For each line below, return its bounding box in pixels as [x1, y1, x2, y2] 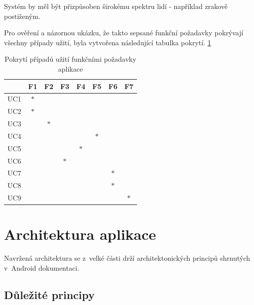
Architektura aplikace [4, 224, 156, 244]
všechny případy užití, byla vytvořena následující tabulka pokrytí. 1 [4, 37, 211, 47]
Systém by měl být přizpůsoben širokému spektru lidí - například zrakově [4, 1, 228, 11]
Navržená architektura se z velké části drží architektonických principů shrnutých [4, 253, 251, 263]
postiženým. [4, 10, 40, 21]
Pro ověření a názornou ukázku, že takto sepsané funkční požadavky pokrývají [4, 27, 244, 38]
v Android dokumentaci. [4, 262, 79, 273]
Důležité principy [4, 287, 95, 302]
